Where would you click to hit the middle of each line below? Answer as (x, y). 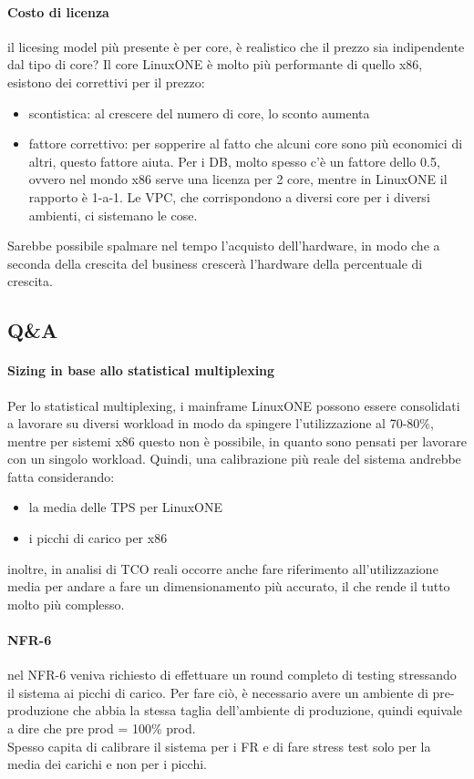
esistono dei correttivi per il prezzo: (106, 82)
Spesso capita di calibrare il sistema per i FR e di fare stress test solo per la (219, 746)
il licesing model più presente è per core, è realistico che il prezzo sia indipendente (236, 46)
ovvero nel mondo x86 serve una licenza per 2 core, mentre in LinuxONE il (238, 179)
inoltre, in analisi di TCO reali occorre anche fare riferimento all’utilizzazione (223, 568)
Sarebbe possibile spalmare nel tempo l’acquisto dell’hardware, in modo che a (224, 246)
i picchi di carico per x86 (98, 538)
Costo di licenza (58, 11)
